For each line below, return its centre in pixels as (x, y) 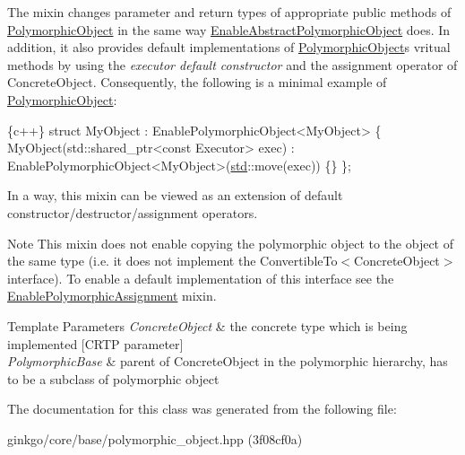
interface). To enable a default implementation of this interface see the (201, 278)
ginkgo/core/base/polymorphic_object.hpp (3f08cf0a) (155, 438)
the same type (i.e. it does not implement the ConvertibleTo (172, 261)
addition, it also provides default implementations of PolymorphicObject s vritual (229, 47)
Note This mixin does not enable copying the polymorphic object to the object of (230, 243)
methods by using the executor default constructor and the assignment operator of (232, 64)
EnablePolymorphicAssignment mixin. (112, 296)
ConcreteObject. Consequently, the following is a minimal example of (197, 82)
